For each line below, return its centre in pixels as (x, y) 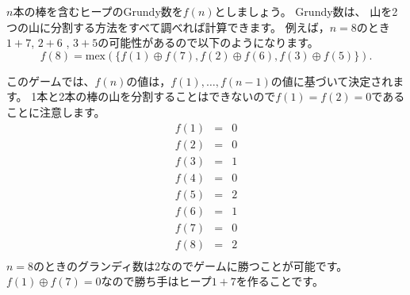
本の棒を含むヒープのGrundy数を (98, 11)
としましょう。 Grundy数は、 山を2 (306, 11)
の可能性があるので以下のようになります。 (208, 42)
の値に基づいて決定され (332, 80)
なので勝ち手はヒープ (156, 281)
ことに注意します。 (56, 111)
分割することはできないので (203, 96)
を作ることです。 (280, 281)
